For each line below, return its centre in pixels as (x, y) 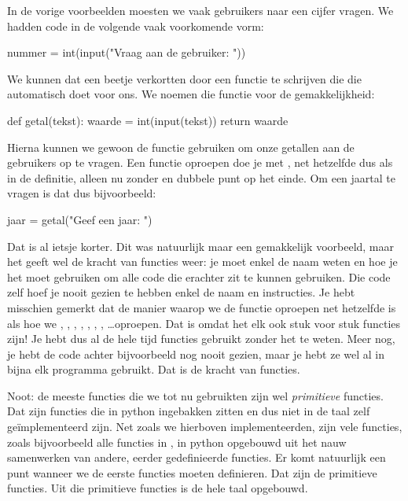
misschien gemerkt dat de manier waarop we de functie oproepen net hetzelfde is (202, 307)
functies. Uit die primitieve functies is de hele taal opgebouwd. (158, 488)
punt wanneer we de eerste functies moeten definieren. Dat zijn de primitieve (192, 472)
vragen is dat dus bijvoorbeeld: (82, 193)
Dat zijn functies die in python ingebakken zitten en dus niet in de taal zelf (189, 411)
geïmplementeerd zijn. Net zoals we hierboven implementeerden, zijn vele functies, (205, 427)
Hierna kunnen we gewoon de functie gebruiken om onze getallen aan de (181, 147)
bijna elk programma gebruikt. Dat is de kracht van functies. (154, 369)
